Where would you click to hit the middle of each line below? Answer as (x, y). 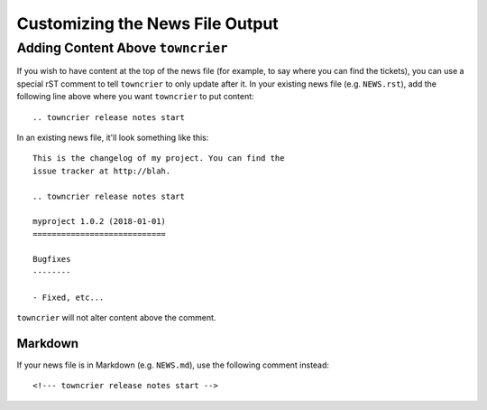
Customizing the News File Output (147, 23)
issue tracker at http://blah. (102, 171)
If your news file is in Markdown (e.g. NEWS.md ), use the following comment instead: (173, 365)
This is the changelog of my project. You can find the (159, 158)
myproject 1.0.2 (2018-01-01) (100, 222)
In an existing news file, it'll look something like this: (113, 137)
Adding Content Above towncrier (123, 48)
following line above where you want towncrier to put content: (135, 97)
